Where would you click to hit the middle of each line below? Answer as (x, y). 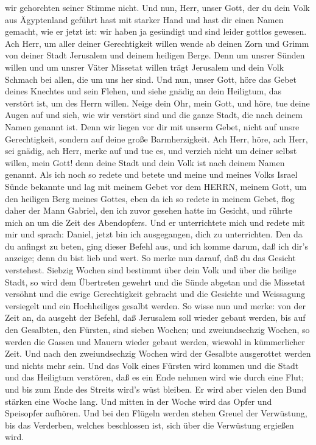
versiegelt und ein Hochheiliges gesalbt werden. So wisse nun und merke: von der (156, 305)
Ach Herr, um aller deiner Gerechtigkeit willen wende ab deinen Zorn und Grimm (157, 43)
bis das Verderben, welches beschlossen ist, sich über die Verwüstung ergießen (149, 425)
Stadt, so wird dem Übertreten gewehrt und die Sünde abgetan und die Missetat (155, 282)
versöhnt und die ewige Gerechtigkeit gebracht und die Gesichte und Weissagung (155, 294)
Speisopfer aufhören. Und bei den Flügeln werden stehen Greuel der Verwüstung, (156, 413)
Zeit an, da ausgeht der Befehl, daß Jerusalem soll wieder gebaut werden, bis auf (155, 317)
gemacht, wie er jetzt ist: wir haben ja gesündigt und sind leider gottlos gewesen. (156, 31)
